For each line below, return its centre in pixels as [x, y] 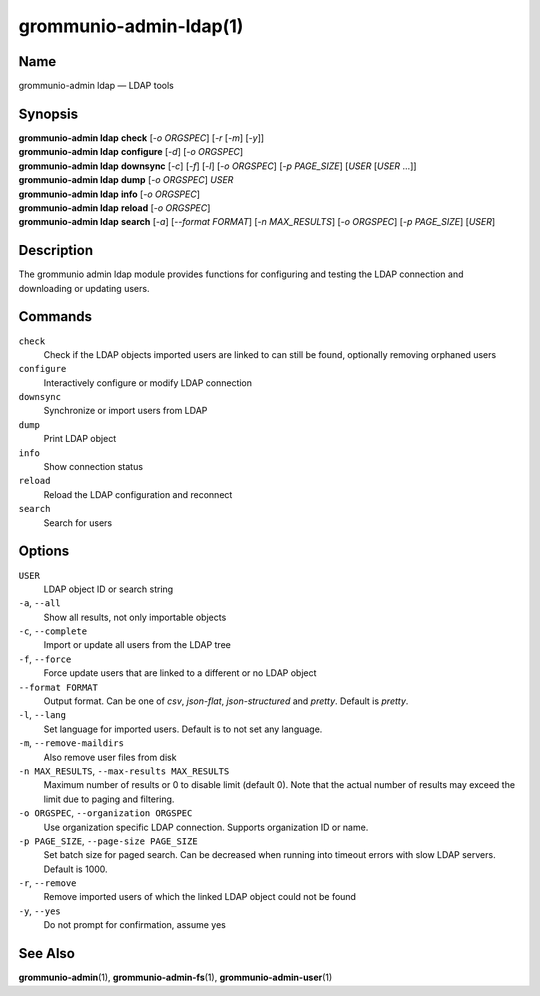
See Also [46, 953]
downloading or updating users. [84, 288]
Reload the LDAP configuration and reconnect [138, 494]
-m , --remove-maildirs [71, 743]
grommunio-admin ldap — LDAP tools [96, 86]
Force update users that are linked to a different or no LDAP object [180, 673]
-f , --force [45, 659]
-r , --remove [47, 883]
